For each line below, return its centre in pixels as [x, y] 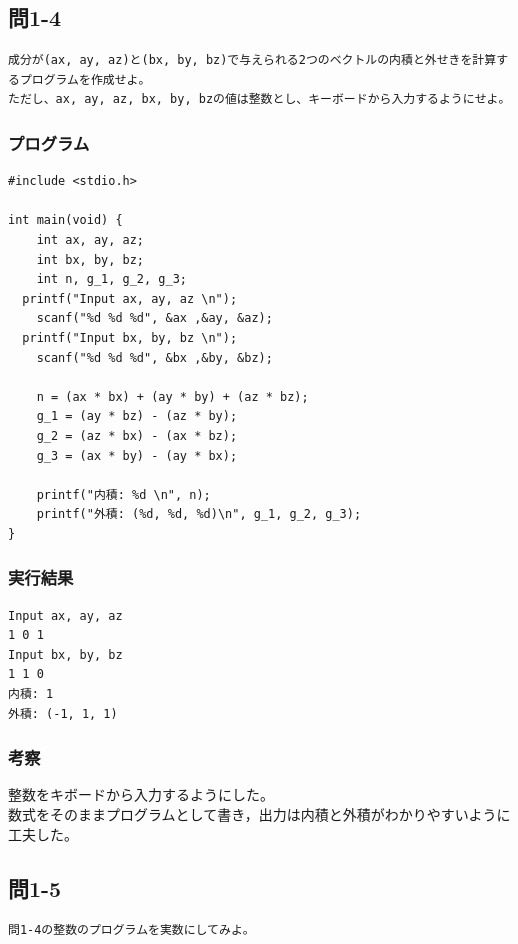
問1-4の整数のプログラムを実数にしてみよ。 [131, 930]
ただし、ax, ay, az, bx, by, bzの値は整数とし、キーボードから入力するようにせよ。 [259, 99]
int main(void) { [65, 220]
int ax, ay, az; [90, 239]
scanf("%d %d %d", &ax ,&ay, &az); [154, 318]
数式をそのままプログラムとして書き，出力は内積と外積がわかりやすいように [259, 814]
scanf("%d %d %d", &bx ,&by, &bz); [154, 357]
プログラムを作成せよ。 [85, 79]
